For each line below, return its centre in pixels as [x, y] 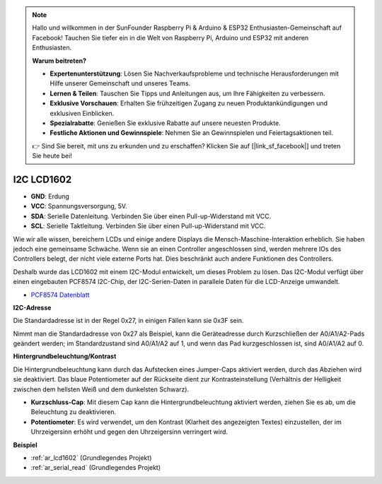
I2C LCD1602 [42, 179]
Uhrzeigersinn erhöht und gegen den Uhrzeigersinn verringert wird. [129, 432]
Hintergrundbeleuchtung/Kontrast [65, 356]
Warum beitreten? [59, 61]
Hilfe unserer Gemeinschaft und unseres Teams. [120, 83]
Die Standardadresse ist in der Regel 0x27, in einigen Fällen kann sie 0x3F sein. [128, 321]
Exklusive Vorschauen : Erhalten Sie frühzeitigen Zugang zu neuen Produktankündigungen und [189, 103]
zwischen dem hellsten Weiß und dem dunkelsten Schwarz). [101, 389]
